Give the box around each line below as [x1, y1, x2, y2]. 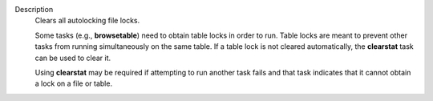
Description [14, 5, 54, 14]
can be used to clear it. [34, 53, 111, 63]
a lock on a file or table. [34, 79, 112, 88]
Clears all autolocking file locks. [34, 16, 140, 26]
